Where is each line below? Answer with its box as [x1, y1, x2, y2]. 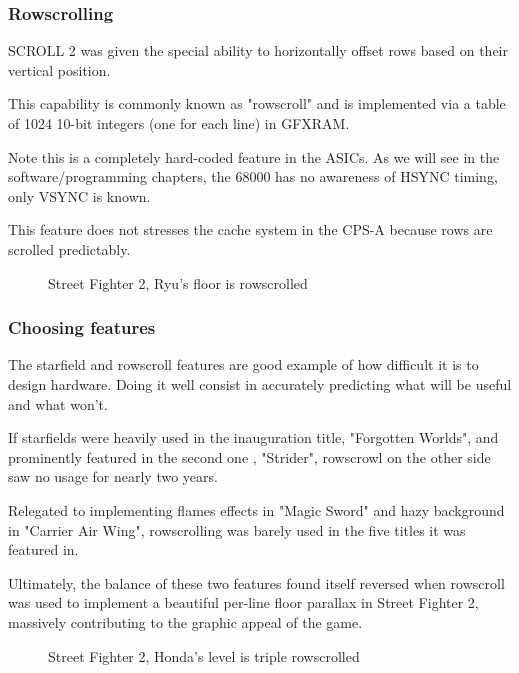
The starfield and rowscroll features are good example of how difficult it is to [8, 354, 479, 375]
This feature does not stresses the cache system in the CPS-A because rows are [8, 219, 493, 240]
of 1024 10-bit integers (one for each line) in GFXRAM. [8, 113, 350, 133]
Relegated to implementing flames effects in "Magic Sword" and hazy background [8, 499, 505, 520]
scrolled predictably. [8, 238, 131, 259]
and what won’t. [8, 393, 108, 414]
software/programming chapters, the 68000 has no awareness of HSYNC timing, [8, 166, 498, 187]
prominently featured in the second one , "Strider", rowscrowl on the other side [8, 446, 491, 467]
